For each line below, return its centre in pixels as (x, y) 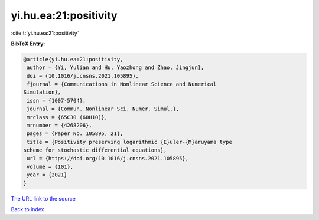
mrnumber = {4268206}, (60, 126)
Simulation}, (42, 92)
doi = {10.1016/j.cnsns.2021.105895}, (83, 76)
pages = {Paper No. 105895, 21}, (75, 134)
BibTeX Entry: (28, 44)
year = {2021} (47, 175)
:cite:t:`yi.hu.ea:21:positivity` (45, 33)
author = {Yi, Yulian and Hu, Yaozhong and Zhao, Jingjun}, (115, 68)
